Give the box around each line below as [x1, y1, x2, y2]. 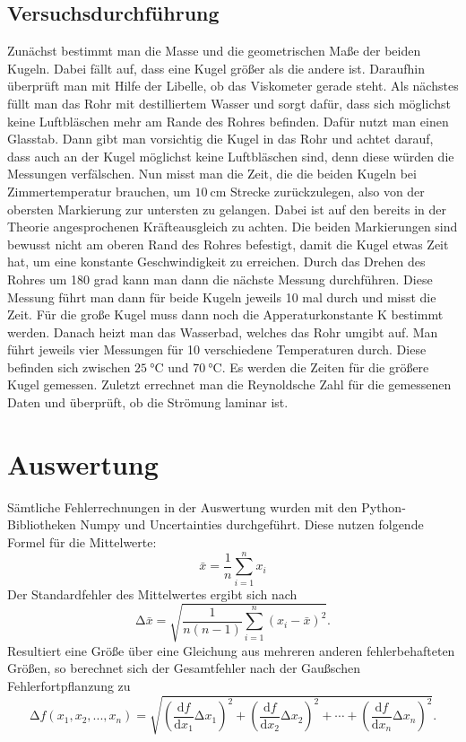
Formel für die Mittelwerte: [7, 532, 157, 551]
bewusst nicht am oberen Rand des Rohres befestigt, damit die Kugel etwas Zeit [7, 234, 449, 253]
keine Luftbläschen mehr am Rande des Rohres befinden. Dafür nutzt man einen [7, 111, 449, 130]
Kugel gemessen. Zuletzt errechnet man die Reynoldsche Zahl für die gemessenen [7, 375, 452, 394]
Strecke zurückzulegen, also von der [230, 181, 425, 200]
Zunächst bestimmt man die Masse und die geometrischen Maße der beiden [7, 41, 421, 60]
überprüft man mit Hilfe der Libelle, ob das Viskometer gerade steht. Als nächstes [7, 76, 459, 95]
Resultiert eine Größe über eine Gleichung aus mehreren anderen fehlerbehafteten [7, 641, 455, 659]
